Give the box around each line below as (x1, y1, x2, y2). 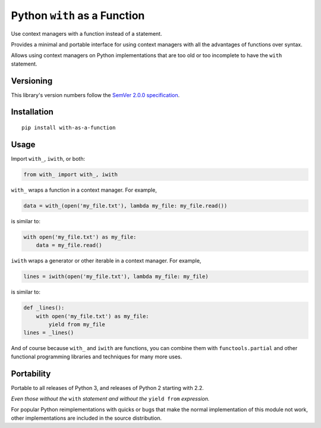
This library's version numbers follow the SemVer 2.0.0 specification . (11, 91, 180, 98)
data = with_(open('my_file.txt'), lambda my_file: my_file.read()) (23, 202, 228, 209)
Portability (11, 368, 51, 379)
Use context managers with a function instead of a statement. (11, 30, 162, 37)
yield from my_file (48, 321, 105, 327)
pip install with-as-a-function (21, 124, 116, 131)
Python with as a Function (11, 9, 145, 22)
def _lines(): (23, 304, 65, 311)
